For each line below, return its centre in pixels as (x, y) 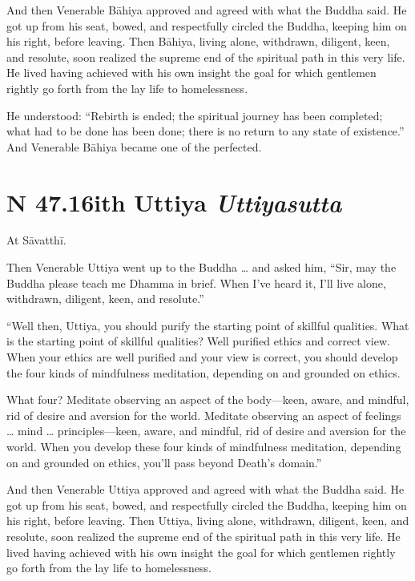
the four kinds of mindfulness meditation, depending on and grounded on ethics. (203, 372)
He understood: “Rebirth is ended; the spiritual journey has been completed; (195, 115)
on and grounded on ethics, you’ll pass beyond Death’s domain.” (164, 462)
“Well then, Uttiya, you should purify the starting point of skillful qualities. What (208, 325)
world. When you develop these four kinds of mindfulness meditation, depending (204, 446)
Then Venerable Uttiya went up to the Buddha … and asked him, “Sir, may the (201, 267)
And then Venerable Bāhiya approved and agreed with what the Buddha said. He (207, 10)
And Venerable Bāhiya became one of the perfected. (134, 146)
